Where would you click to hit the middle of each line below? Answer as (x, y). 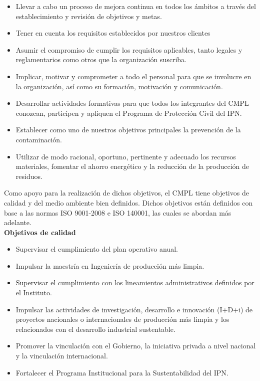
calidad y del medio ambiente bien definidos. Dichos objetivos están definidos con (128, 202)
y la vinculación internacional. (62, 356)
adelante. (18, 222)
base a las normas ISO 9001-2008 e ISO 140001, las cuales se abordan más (118, 212)
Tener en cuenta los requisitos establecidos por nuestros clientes (113, 33)
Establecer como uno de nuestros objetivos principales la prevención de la (128, 130)
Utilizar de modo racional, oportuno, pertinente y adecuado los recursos (126, 156)
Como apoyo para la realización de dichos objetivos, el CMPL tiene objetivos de (126, 193)
